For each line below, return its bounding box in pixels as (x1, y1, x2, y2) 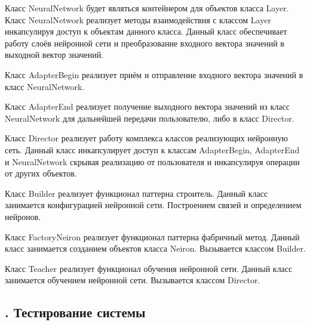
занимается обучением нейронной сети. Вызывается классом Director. (5, 274, 260, 286)
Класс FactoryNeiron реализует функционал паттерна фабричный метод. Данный (5, 230, 300, 243)
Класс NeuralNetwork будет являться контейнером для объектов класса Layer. (5, 2, 289, 14)
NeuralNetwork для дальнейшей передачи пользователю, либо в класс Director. (5, 112, 294, 124)
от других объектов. (5, 167, 77, 179)
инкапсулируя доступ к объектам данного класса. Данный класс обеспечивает (5, 25, 287, 38)
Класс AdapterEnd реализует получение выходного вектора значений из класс (5, 100, 290, 113)
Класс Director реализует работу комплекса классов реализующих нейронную (5, 132, 288, 144)
